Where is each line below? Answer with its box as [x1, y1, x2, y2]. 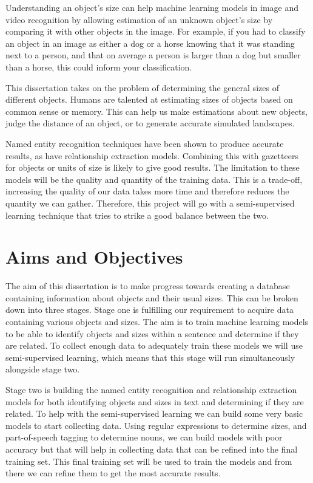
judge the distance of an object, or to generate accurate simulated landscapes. [5, 117, 295, 129]
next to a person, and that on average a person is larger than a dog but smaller [5, 49, 301, 61]
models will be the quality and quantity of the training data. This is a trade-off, [5, 173, 303, 185]
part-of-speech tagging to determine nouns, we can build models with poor [5, 431, 283, 444]
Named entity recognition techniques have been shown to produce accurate [5, 137, 284, 149]
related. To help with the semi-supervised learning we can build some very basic [5, 407, 303, 420]
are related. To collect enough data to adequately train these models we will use [5, 339, 303, 352]
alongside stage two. [5, 363, 80, 375]
